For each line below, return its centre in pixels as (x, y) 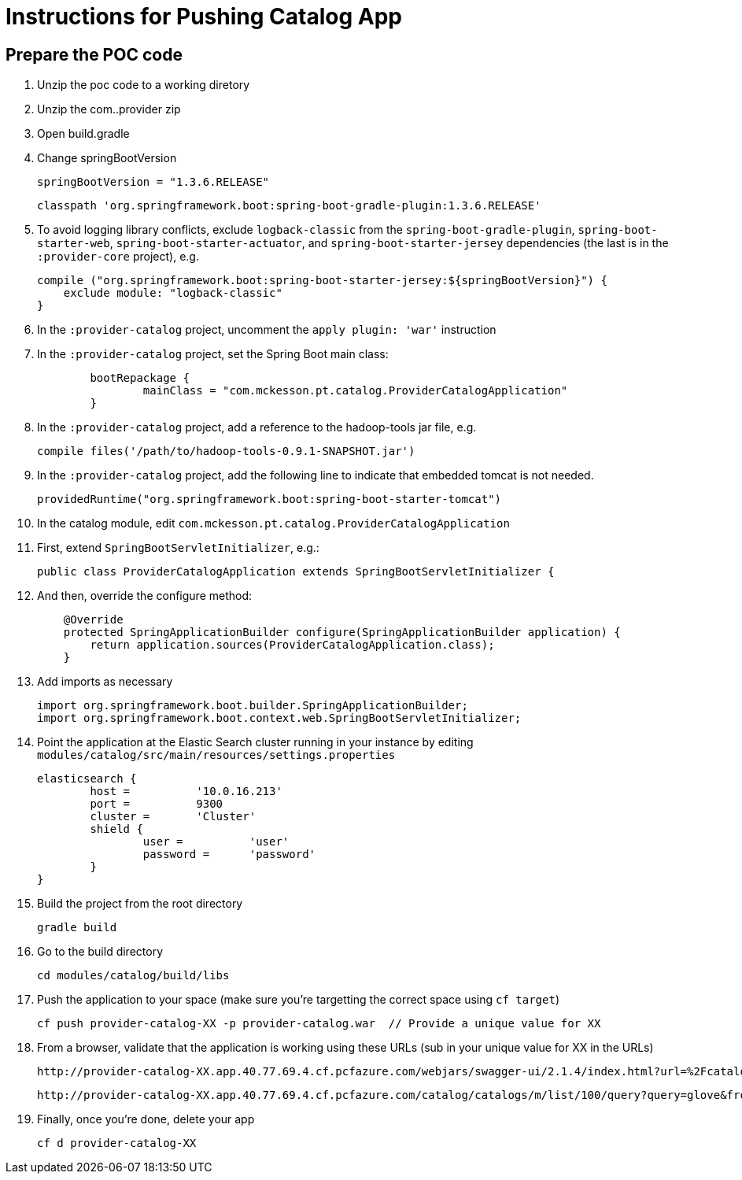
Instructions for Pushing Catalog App (204, 17)
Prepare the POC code (94, 54)
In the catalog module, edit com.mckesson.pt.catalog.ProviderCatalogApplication (273, 523)
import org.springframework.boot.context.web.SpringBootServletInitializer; (279, 718)
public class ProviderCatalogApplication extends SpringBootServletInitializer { (296, 572)
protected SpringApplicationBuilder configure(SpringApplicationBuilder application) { (342, 633)
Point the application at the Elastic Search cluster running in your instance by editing (255, 742)
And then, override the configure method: (145, 596)
